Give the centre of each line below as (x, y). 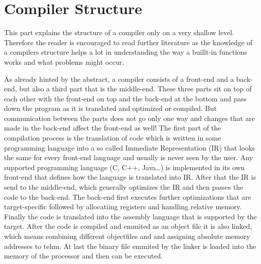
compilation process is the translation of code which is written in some (113, 138)
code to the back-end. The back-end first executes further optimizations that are (128, 196)
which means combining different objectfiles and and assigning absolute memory (127, 236)
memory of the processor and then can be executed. (84, 256)
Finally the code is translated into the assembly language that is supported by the (130, 216)
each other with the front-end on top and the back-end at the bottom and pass (125, 98)
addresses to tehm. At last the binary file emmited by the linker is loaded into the (130, 246)
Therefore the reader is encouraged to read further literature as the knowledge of (128, 42)
